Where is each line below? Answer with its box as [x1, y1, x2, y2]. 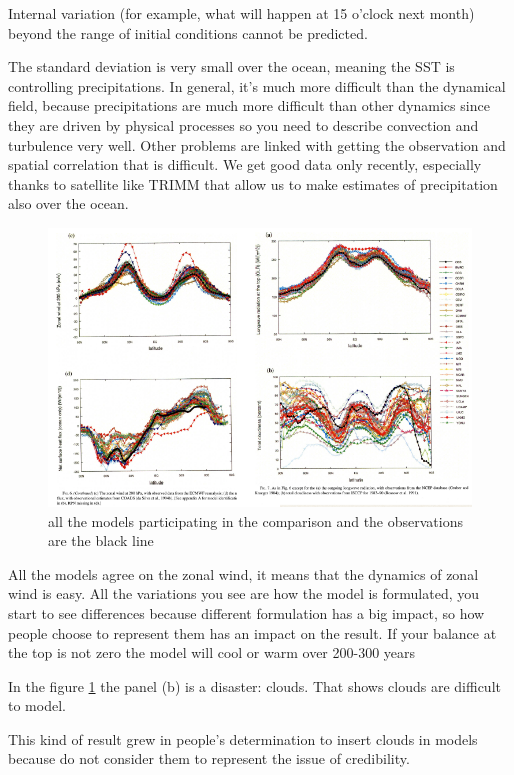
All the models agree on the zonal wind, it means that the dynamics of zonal [8, 563, 479, 584]
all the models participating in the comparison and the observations [48, 510, 464, 531]
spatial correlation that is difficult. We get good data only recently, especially [8, 154, 482, 175]
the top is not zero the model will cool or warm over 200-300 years [8, 642, 416, 663]
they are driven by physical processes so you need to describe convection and [8, 114, 479, 135]
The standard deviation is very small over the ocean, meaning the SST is [8, 56, 455, 77]
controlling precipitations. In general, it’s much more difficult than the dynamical [8, 75, 506, 96]
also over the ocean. [8, 193, 129, 214]
